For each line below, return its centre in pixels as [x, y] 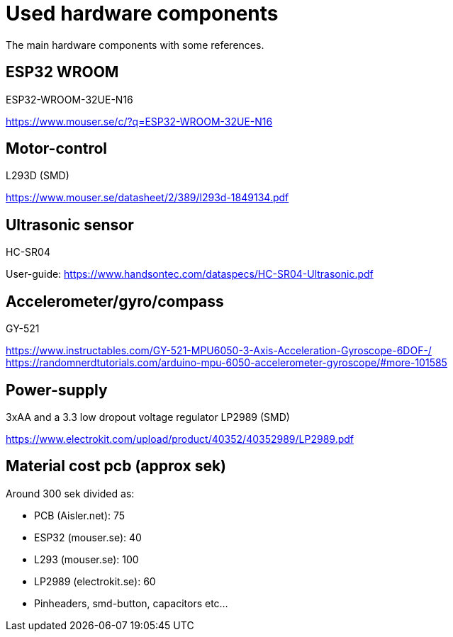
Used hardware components [142, 13]
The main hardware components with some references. [135, 45]
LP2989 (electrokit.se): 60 [95, 581]
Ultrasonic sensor [70, 225]
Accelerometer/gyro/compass [115, 301]
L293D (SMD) [38, 176]
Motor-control [57, 149]
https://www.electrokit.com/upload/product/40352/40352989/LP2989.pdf [180, 439]
